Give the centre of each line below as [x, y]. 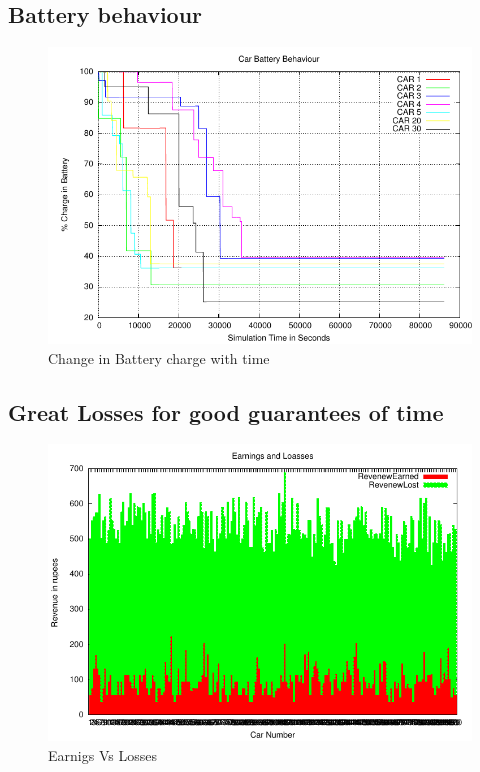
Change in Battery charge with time [159, 357]
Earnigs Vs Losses [102, 754]
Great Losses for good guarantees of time [226, 411]
